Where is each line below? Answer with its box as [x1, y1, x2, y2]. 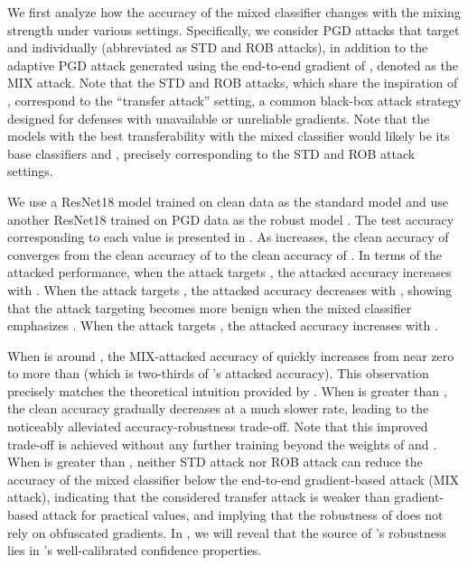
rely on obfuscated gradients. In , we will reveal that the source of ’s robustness [7, 523, 447, 542]
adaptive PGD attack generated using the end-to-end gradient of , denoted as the [7, 55, 458, 74]
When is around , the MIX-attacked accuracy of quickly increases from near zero [7, 346, 454, 365]
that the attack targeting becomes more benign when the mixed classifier [7, 298, 412, 317]
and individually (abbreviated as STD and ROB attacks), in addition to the [7, 38, 428, 57]
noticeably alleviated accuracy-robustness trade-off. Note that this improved [7, 417, 428, 436]
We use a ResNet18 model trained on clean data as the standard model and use [7, 191, 448, 210]
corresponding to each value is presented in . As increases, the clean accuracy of [7, 227, 449, 246]
